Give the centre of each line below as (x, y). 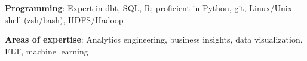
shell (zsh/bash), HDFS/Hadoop (64, 19)
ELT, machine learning (47, 51)
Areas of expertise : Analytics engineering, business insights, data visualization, (154, 39)
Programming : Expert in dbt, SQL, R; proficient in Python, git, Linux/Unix (149, 8)
